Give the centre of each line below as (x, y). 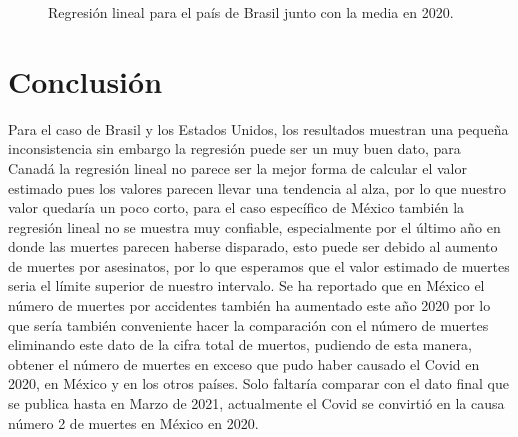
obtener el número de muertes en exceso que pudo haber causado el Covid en (244, 363)
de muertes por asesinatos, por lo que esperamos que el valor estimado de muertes (259, 265)
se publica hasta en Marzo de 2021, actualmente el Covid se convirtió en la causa (256, 403)
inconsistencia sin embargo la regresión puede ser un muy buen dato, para (234, 148)
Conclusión (85, 80)
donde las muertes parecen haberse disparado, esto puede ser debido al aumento (253, 246)
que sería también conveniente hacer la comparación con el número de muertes (248, 324)
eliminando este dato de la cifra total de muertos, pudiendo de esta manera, (240, 344)
